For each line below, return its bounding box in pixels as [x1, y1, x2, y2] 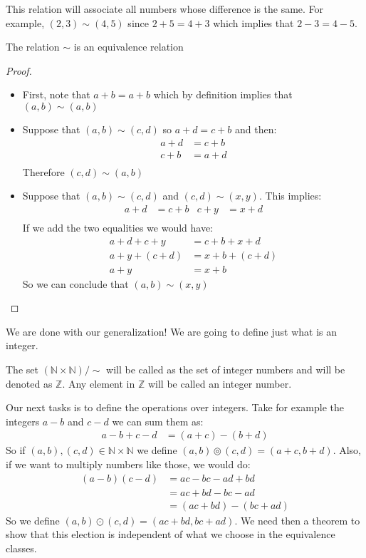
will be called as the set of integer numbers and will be [106, 361, 345, 376]
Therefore [22, 164, 65, 179]
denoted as [6, 376, 53, 391]
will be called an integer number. [147, 376, 292, 391]
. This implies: [258, 188, 322, 203]
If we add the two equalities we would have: [22, 219, 213, 234]
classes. [6, 540, 37, 555]
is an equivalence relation [73, 39, 184, 54]
